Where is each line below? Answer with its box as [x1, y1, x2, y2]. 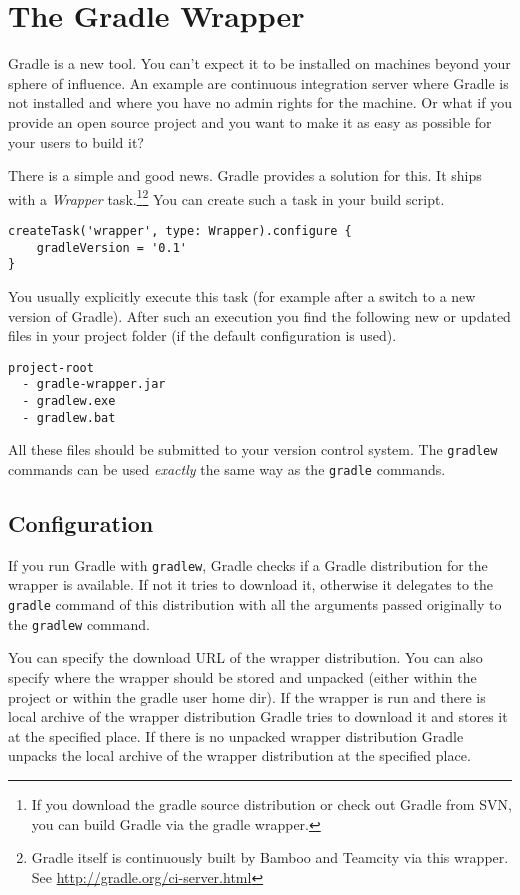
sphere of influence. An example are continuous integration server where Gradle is [8, 72, 509, 93]
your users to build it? [8, 131, 144, 152]
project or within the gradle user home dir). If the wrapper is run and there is [8, 686, 486, 707]
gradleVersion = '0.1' [36, 240, 187, 255]
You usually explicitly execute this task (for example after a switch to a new [8, 285, 476, 306]
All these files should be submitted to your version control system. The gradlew [8, 439, 498, 460]
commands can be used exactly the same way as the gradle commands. [8, 458, 446, 479]
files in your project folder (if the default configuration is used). [8, 325, 397, 346]
